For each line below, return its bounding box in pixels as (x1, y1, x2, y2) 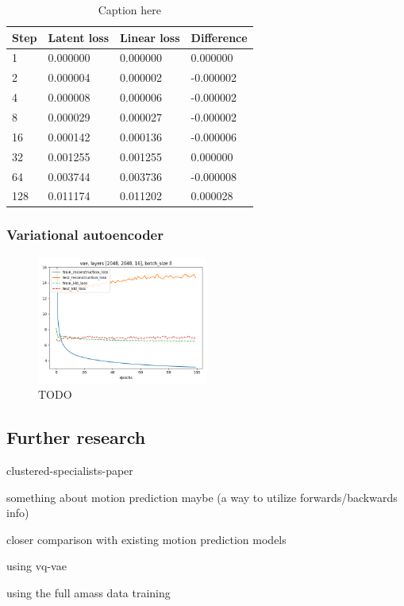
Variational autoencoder (6, 225, 164, 245)
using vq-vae (6, 558, 67, 574)
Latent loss (48, 29, 110, 45)
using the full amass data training (6, 585, 171, 601)
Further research (6, 425, 146, 450)
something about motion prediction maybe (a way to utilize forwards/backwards (6, 488, 398, 505)
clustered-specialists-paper (6, 462, 133, 479)
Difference (190, 29, 248, 45)
